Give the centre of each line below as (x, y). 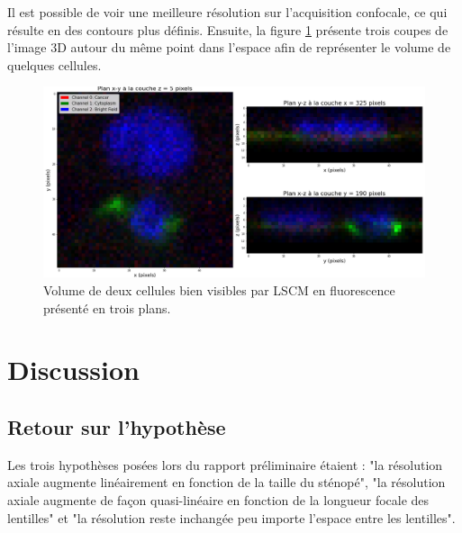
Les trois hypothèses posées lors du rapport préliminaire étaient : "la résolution (225, 464)
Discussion (73, 370)
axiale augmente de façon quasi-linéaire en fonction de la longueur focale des (218, 499)
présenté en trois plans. (107, 307)
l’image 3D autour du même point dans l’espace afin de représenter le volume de (229, 47)
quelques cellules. (54, 64)
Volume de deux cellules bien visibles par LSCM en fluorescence (219, 289)
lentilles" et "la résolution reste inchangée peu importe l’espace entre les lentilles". (231, 517)
